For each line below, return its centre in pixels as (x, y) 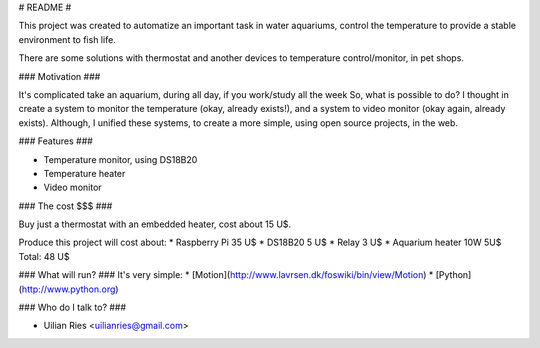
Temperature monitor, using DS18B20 (120, 159)
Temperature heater (84, 173)
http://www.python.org (68, 289)
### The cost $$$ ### (65, 206)
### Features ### (56, 141)
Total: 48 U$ (44, 256)
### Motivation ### (59, 76)
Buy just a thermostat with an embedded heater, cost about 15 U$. (155, 224)
